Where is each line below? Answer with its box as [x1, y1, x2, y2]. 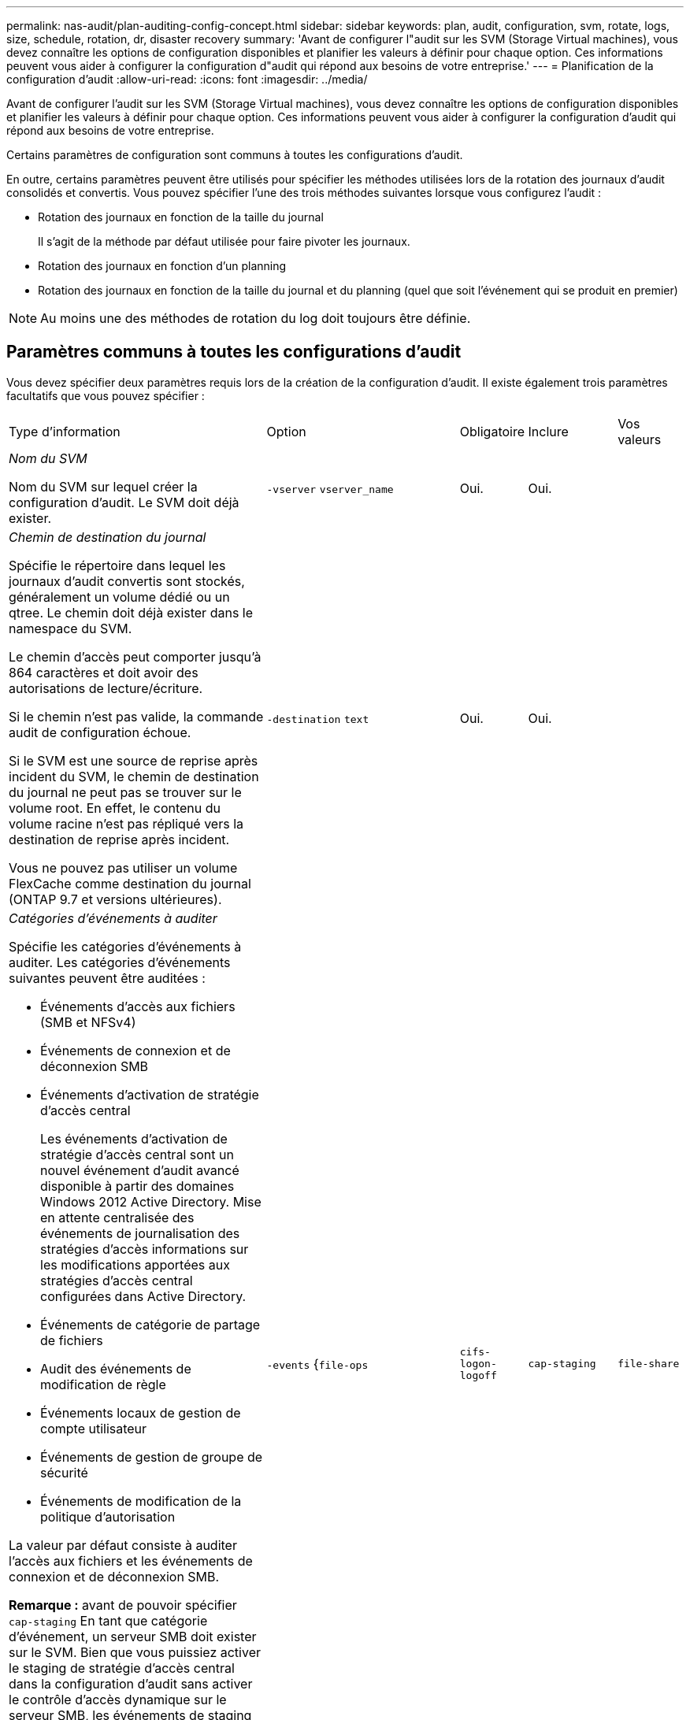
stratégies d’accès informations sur [40, 1240, 249, 1257]
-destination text [266, 713, 369, 725]
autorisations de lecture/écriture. [9, 680, 203, 696]
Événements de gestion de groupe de [40, 1448, 263, 1465]
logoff [459, 1370, 497, 1382]
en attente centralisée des [40, 1209, 195, 1225]
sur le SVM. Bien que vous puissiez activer [9, 1644, 261, 1660]
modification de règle [40, 1376, 166, 1392]
